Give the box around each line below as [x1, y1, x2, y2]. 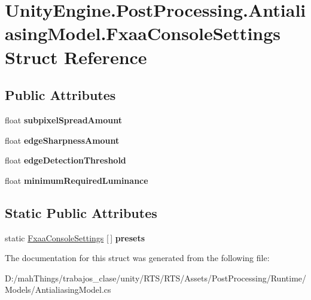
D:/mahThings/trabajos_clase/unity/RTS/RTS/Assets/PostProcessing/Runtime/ [5, 271, 307, 284]
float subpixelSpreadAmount [5, 113, 122, 126]
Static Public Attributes [5, 203, 157, 222]
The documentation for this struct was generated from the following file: [5, 251, 270, 264]
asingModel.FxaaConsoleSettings [5, 21, 281, 46]
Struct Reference [5, 44, 147, 69]
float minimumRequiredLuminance [5, 174, 148, 186]
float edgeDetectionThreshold [5, 154, 126, 166]
